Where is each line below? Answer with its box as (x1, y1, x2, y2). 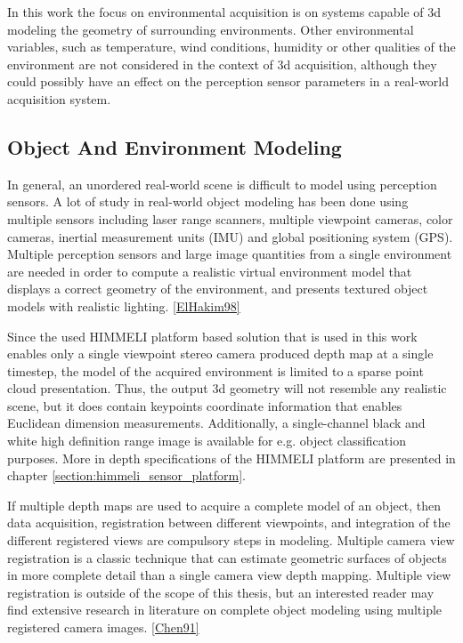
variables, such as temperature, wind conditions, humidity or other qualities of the (7, 37, 456, 56)
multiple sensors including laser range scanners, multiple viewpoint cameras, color (7, 209, 453, 228)
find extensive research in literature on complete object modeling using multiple (7, 600, 443, 619)
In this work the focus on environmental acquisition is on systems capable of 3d (7, 3, 442, 20)
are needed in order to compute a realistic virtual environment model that (7, 261, 412, 280)
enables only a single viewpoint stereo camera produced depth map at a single (7, 344, 434, 363)
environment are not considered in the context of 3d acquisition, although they (7, 54, 437, 73)
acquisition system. (7, 89, 111, 108)
